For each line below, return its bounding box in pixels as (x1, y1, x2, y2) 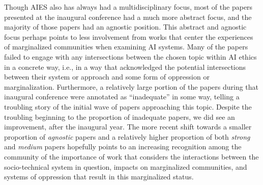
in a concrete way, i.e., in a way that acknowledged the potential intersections (4, 61, 246, 72)
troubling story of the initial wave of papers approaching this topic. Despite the (4, 101, 252, 112)
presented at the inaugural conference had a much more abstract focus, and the (4, 11, 252, 22)
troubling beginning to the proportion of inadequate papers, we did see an (4, 111, 235, 122)
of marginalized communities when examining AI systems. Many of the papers (4, 41, 248, 52)
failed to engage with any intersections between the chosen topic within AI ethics (4, 51, 257, 62)
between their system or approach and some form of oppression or (4, 71, 210, 82)
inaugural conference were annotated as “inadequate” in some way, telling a (4, 91, 240, 102)
